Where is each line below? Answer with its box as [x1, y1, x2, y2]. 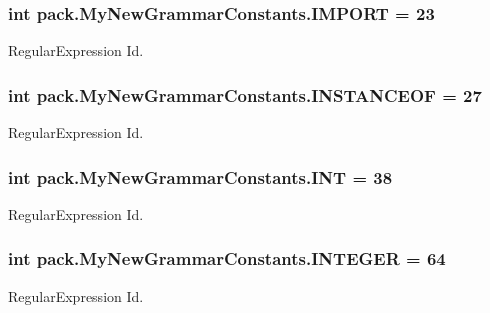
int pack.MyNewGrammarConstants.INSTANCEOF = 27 [8, 82, 482, 107]
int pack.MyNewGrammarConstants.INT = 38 [8, 164, 393, 189]
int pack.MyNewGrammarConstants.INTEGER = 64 [8, 246, 446, 271]
